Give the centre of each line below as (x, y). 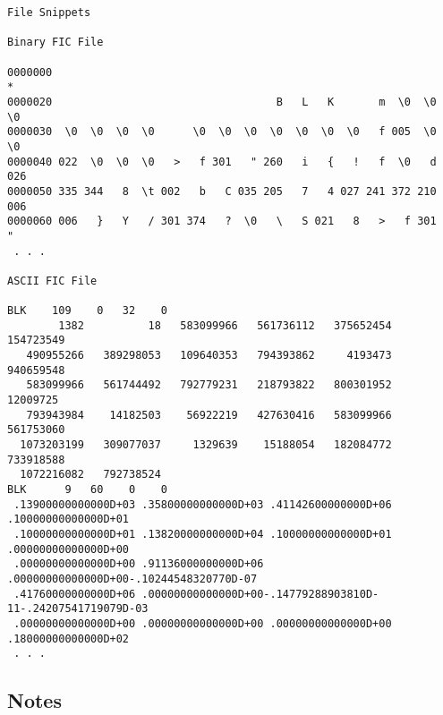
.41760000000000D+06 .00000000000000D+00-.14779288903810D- (196, 594)
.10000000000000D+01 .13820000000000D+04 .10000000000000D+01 (203, 534)
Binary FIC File (55, 43)
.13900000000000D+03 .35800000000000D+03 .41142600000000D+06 (203, 504)
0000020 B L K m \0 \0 (222, 102)
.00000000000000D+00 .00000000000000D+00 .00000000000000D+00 (203, 623)
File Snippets (49, 13)
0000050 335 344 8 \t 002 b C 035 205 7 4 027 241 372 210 (222, 191)
